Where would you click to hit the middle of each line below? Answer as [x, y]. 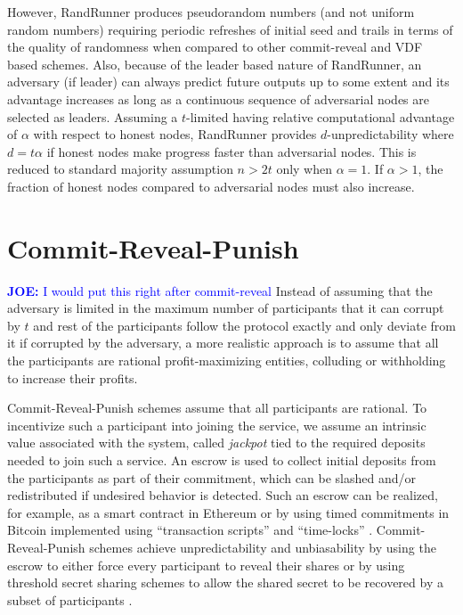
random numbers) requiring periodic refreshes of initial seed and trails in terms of [230, 29]
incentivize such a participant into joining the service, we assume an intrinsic [217, 425]
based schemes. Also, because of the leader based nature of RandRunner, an [215, 64]
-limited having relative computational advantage [321, 116]
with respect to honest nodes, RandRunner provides [175, 134]
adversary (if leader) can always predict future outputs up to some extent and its [228, 82]
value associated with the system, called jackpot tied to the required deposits [216, 443]
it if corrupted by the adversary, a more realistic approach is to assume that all [223, 343]
